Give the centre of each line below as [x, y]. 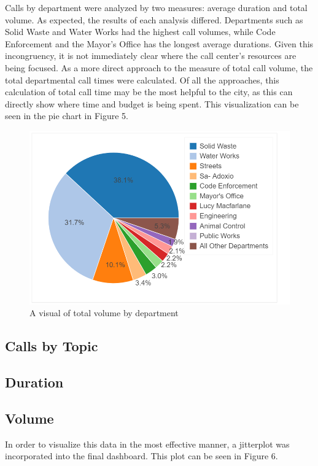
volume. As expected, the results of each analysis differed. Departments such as [154, 19]
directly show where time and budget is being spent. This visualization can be [152, 103]
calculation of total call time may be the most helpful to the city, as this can [149, 92]
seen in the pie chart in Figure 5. [67, 116]
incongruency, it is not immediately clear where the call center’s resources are [151, 56]
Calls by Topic [52, 346]
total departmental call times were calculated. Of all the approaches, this [142, 80]
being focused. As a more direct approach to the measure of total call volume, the [159, 67]
